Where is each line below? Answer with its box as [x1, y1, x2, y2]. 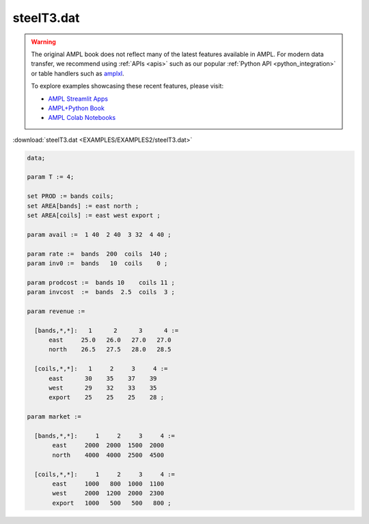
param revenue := [27, 307, 85, 315]
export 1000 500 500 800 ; [52, 499, 172, 507]
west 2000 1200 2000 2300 [52, 490, 164, 497]
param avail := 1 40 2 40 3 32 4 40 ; [27, 230, 172, 238]
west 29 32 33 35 [49, 384, 157, 392]
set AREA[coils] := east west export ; [27, 212, 161, 219]
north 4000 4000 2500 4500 [52, 451, 164, 459]
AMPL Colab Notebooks [48, 114, 116, 122]
